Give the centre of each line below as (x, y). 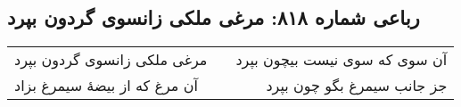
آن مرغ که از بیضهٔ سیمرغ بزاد (106, 86)
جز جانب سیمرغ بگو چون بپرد (357, 86)
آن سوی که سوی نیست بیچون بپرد (342, 60)
